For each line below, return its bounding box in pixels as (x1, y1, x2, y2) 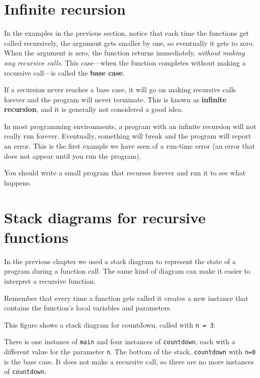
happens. (4, 177, 32, 187)
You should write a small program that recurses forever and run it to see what (4, 167, 246, 178)
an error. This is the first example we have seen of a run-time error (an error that (4, 141, 255, 151)
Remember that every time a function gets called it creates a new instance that (4, 292, 248, 303)
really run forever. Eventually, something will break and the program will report (4, 131, 251, 141)
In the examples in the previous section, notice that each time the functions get (4, 28, 249, 38)
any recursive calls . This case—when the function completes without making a (4, 57, 246, 68)
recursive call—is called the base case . (4, 67, 125, 78)
